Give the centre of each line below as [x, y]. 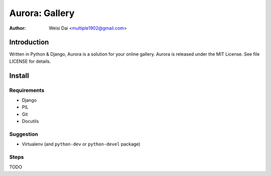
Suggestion [24, 134]
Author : [18, 28]
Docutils [30, 121]
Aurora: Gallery [42, 13]
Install [19, 75]
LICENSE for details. [30, 61]
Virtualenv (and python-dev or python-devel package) [81, 144]
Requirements [27, 90]
